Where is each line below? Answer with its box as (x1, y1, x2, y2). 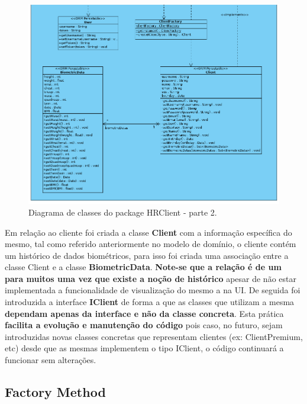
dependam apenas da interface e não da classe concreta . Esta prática (5, 307, 284, 319)
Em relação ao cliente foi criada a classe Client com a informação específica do (5, 226, 292, 238)
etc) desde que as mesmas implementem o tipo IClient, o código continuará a (5, 342, 284, 354)
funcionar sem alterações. (5, 354, 96, 366)
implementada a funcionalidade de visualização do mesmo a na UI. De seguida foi (5, 284, 300, 296)
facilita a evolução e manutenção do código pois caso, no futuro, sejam (5, 319, 283, 331)
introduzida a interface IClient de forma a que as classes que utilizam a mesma (5, 296, 295, 308)
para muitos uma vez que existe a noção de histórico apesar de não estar (5, 272, 296, 284)
